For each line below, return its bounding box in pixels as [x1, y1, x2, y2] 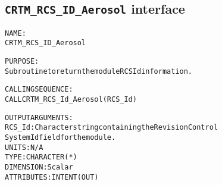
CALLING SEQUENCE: [5, 85, 73, 94]
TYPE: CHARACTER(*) [5, 153, 77, 162]
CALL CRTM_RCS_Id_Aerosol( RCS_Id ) [5, 95, 137, 104]
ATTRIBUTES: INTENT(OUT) [5, 173, 99, 181]
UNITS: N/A [5, 143, 43, 152]
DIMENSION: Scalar [5, 163, 73, 171]
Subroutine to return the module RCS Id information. [5, 67, 193, 76]
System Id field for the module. [5, 133, 116, 142]
